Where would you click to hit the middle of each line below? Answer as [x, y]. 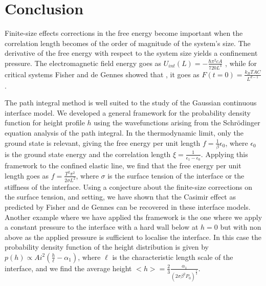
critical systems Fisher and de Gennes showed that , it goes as [102, 74]
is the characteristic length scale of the [173, 257]
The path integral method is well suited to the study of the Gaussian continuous [131, 103]
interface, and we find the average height [68, 268]
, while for [241, 63]
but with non [241, 227]
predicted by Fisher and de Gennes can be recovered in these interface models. [128, 206]
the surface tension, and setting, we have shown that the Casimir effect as [120, 197]
